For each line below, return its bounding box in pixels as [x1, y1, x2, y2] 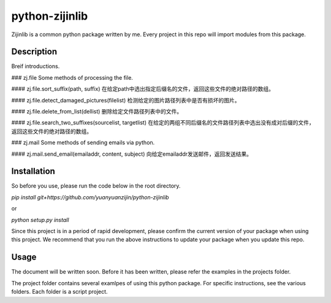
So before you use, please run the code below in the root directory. [11, 182, 181, 190]
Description [11, 47, 58, 57]
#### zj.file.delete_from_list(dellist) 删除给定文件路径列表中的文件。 [11, 108, 183, 115]
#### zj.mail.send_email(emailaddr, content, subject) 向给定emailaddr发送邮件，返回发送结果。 [11, 150, 253, 158]
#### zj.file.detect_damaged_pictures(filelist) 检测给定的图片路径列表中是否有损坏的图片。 [11, 96, 240, 104]
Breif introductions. [11, 63, 60, 70]
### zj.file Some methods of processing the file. [11, 74, 133, 81]
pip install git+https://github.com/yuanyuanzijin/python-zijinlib [11, 193, 169, 201]
